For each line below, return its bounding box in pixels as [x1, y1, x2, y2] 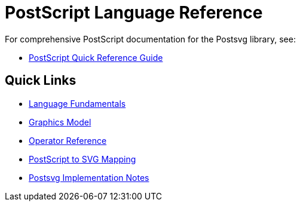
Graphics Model [29, 116, 91, 127]
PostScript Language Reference [5, 2, 263, 23]
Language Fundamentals [29, 98, 126, 109]
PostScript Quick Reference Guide [29, 52, 163, 63]
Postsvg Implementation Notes [29, 172, 149, 183]
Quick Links [5, 73, 76, 88]
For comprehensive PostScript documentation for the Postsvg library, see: [5, 33, 296, 44]
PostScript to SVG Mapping [29, 153, 136, 164]
